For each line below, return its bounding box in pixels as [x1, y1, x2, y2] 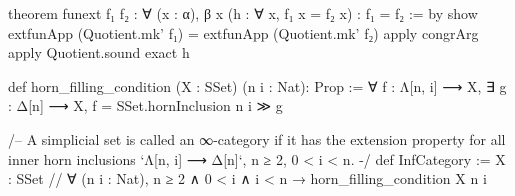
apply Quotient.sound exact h [8, 42, 190, 63]
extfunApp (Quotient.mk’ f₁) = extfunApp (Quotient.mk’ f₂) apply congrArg [8, 22, 479, 43]
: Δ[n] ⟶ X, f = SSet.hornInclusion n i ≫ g [8, 95, 283, 116]
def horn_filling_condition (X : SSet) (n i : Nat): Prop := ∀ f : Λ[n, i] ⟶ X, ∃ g [8, 75, 507, 96]
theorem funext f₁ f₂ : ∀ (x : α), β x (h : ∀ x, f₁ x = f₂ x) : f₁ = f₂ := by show [8, 3, 478, 23]
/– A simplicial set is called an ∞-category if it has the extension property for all [8, 128, 506, 149]
